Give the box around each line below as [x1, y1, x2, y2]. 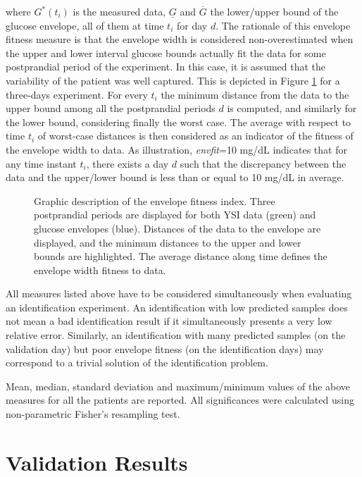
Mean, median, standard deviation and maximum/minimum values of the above [6, 378, 351, 393]
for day [177, 18, 208, 32]
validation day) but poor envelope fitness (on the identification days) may [6, 341, 324, 356]
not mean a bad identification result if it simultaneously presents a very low [6, 314, 332, 328]
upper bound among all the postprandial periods [6, 101, 216, 116]
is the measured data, [73, 4, 166, 18]
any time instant [6, 156, 77, 171]
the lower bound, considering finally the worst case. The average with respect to [6, 114, 351, 129]
